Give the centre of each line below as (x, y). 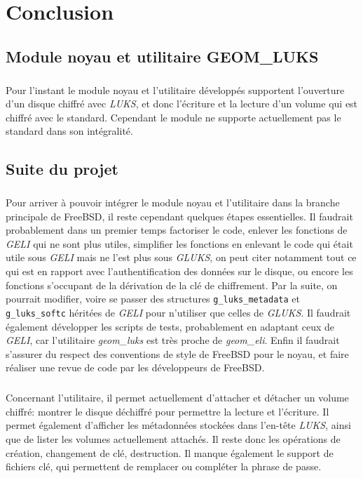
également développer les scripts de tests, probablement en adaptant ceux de (170, 326)
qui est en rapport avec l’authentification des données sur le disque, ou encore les (179, 271)
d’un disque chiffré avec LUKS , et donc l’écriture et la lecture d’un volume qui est (182, 104)
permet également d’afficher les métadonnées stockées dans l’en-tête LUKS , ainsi (178, 425)
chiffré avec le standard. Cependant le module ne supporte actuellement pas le (173, 117)
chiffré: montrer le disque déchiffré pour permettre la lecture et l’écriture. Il (167, 411)
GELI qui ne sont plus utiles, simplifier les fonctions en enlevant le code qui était (179, 243)
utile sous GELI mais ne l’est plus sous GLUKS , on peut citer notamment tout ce (181, 257)
